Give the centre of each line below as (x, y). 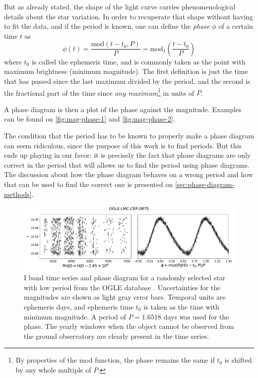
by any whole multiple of (53, 369)
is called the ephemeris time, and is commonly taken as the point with (138, 61)
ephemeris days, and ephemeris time (79, 307)
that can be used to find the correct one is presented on (89, 184)
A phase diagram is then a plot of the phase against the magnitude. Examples (123, 109)
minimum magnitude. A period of (75, 316)
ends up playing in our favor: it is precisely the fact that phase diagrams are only (128, 155)
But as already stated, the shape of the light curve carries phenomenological (120, 6)
